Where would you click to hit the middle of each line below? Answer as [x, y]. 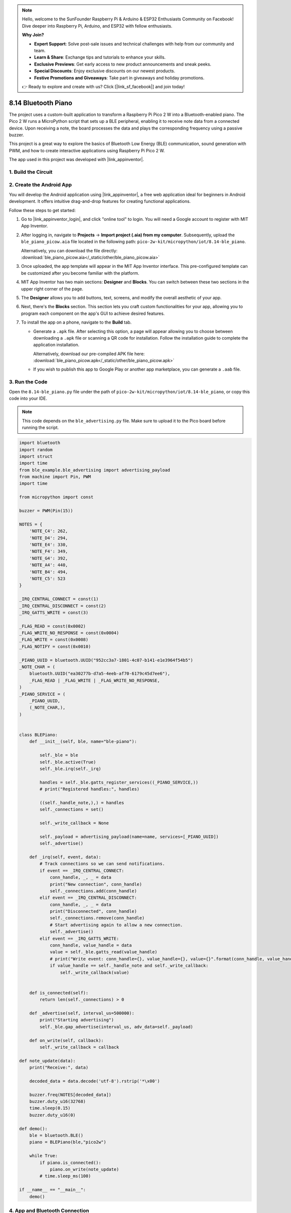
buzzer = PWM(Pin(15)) [46, 511]
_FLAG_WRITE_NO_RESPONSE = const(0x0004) [69, 633]
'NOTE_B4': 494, [48, 572]
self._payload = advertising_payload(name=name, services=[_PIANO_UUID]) [129, 836]
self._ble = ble [59, 755]
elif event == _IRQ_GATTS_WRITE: [79, 938]
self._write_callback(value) [95, 972]
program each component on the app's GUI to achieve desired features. [93, 313]
